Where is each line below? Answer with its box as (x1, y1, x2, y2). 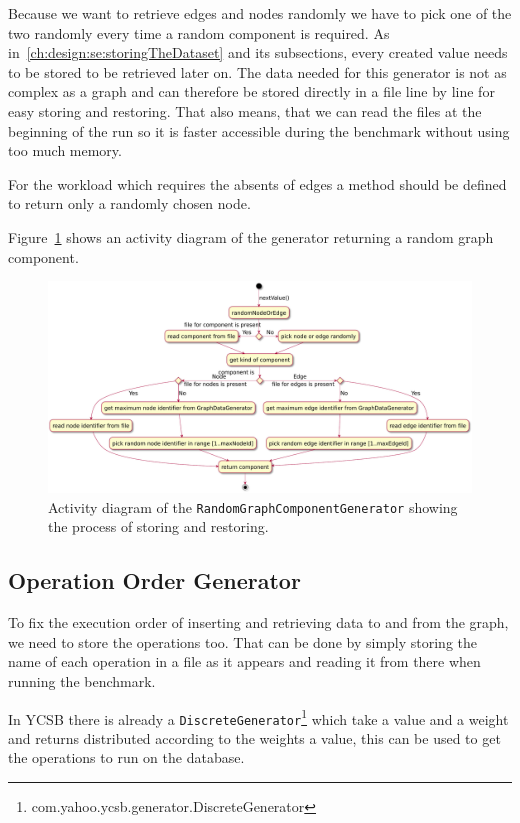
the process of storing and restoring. (48, 516, 269, 537)
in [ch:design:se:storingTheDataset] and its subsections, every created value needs (8, 42, 508, 63)
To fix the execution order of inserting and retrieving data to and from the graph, (8, 612, 509, 633)
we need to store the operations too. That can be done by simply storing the (8, 631, 478, 652)
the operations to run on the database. (8, 747, 245, 768)
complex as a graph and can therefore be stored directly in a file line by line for (8, 81, 495, 102)
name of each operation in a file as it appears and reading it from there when (8, 651, 481, 672)
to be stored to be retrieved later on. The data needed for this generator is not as (8, 61, 507, 82)
